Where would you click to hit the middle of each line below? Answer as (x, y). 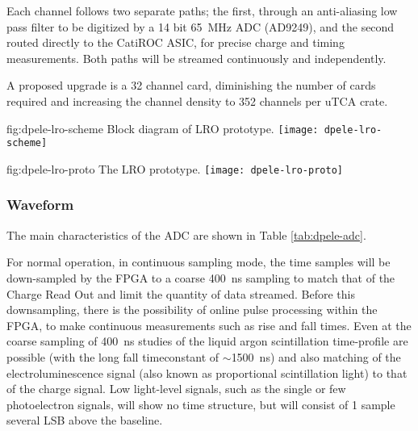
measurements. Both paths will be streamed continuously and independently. (196, 58)
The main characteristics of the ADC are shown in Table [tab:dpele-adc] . (186, 234)
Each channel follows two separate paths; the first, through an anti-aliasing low (202, 10)
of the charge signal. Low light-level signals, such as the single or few (176, 389)
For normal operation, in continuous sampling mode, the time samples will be (199, 262)
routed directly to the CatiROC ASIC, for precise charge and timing (176, 42)
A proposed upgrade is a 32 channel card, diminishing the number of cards (191, 85)
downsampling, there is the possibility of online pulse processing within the (192, 310)
